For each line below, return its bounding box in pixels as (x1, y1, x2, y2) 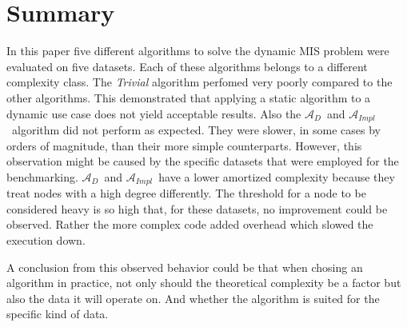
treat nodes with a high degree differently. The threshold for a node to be (6, 185, 366, 201)
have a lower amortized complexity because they (158, 168, 395, 185)
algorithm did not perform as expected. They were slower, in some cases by (11, 121, 381, 138)
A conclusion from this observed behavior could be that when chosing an (6, 258, 363, 275)
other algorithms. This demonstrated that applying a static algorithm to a (6, 89, 371, 106)
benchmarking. (6, 168, 78, 185)
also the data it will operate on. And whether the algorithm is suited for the (6, 289, 380, 306)
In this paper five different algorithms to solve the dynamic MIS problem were (6, 42, 389, 59)
